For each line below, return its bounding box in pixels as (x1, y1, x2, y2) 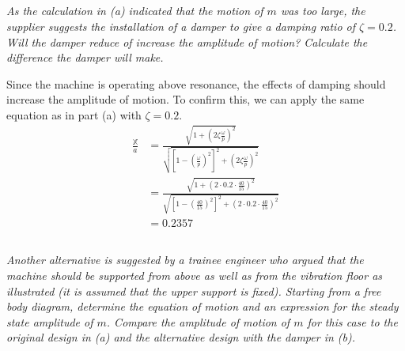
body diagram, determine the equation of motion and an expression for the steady (6, 298, 399, 315)
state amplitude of (6, 313, 93, 330)
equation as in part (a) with (6, 106, 142, 123)
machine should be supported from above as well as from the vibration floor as (6, 267, 383, 284)
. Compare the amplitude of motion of (106, 313, 290, 330)
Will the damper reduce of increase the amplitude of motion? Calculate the (6, 33, 368, 50)
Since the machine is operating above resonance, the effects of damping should (6, 75, 386, 92)
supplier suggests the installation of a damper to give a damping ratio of (6, 17, 356, 34)
